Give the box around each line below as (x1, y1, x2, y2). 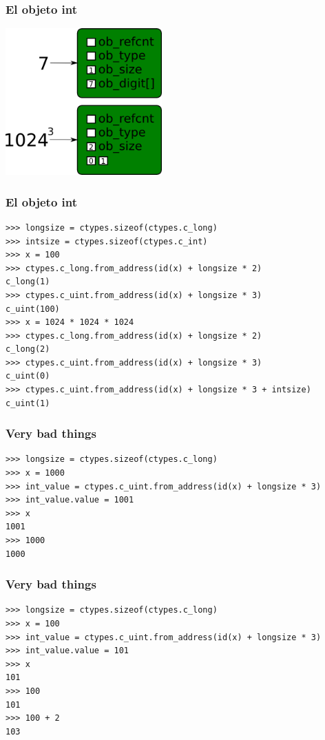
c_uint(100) (6, 304, 60, 314)
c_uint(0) (6, 371, 50, 381)
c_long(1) (6, 277, 50, 287)
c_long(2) (6, 344, 50, 355)
